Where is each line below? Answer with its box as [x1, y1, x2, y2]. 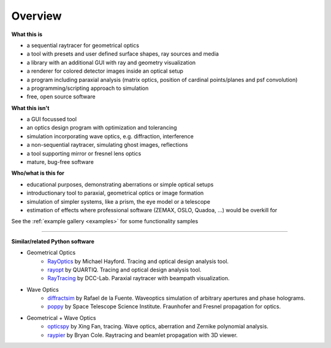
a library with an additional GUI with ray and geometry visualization [26, 59, 196, 66]
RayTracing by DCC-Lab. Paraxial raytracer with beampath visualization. [47, 275, 230, 282]
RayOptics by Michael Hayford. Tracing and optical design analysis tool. [47, 257, 229, 265]
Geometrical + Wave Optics [26, 314, 96, 321]
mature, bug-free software [26, 158, 94, 166]
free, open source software [26, 93, 96, 100]
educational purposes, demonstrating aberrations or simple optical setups [26, 180, 214, 188]
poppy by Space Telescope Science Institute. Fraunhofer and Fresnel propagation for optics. [47, 303, 281, 310]
